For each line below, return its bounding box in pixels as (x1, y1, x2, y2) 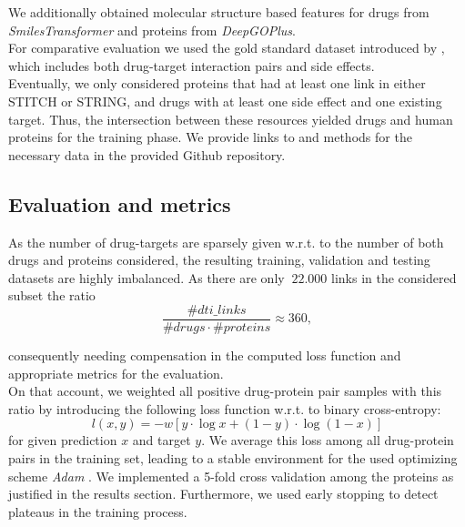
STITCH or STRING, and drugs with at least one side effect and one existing (8, 91, 442, 110)
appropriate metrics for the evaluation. (8, 363, 224, 382)
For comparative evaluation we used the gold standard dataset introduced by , (8, 38, 445, 57)
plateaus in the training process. (8, 502, 187, 521)
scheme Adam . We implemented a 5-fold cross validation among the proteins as (8, 466, 454, 485)
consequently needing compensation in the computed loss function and (8, 345, 401, 364)
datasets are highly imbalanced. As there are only (8, 268, 285, 287)
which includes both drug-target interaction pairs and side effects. (8, 56, 375, 75)
